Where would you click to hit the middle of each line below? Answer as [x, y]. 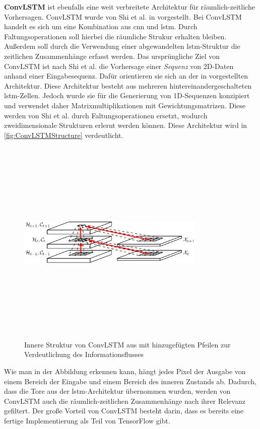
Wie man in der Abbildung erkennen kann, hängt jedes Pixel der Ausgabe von [125, 371]
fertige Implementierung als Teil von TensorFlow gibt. [87, 420]
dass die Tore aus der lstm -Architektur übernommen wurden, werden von [117, 391]
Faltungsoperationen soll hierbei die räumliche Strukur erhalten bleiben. [115, 36]
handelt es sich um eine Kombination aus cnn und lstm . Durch [101, 26]
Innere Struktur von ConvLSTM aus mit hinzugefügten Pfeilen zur [127, 344]
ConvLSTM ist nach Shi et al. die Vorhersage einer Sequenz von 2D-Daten [119, 66]
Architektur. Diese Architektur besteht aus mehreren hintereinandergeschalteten [128, 85]
